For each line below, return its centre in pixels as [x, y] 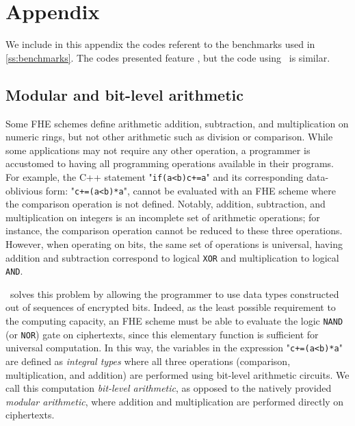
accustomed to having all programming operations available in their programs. [170, 163]
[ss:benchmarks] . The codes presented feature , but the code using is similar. [168, 57]
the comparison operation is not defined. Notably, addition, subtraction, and [166, 204]
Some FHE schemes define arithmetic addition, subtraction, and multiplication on [177, 123]
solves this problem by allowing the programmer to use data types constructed [174, 293]
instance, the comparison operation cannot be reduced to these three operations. [174, 230]
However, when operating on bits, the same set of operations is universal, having [174, 243]
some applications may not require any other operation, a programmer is [158, 150]
